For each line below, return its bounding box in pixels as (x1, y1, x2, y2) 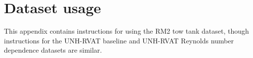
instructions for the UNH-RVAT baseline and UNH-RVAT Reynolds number (4, 35, 234, 45)
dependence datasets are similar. (4, 45, 102, 55)
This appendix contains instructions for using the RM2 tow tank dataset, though (4, 26, 249, 36)
